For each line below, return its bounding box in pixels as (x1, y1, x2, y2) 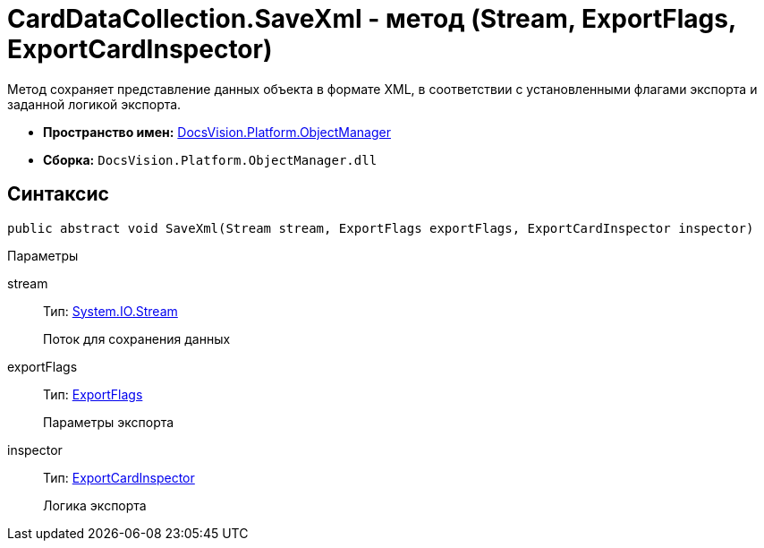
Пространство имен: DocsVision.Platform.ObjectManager (43, 124, 391, 140)
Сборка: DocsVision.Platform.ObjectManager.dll (43, 151, 378, 167)
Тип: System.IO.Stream (43, 303, 178, 319)
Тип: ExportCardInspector (43, 469, 195, 485)
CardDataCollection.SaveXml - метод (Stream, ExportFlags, (7, 4, 736, 34)
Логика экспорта (43, 497, 147, 513)
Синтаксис (7, 183, 109, 206)
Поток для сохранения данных (43, 330, 231, 347)
